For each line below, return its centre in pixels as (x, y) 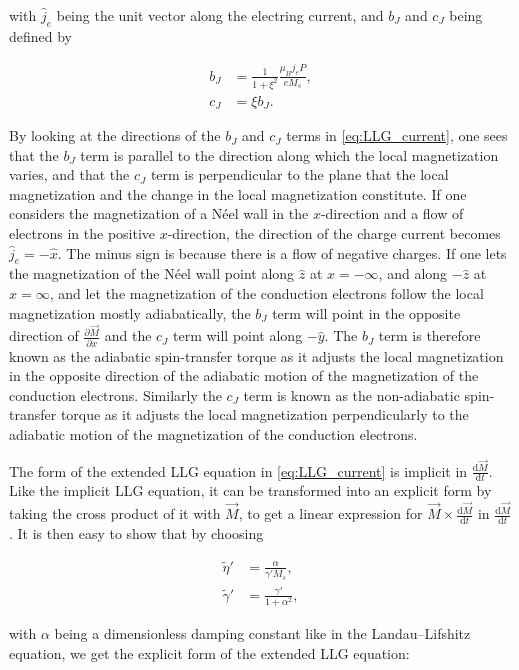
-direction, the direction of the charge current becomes (334, 233)
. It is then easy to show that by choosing (136, 532)
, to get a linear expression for (330, 513)
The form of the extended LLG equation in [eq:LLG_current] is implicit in (238, 470)
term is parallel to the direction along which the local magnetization (289, 154)
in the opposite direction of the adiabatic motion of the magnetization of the (244, 375)
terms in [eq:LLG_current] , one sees (397, 135)
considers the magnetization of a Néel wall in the (159, 213)
